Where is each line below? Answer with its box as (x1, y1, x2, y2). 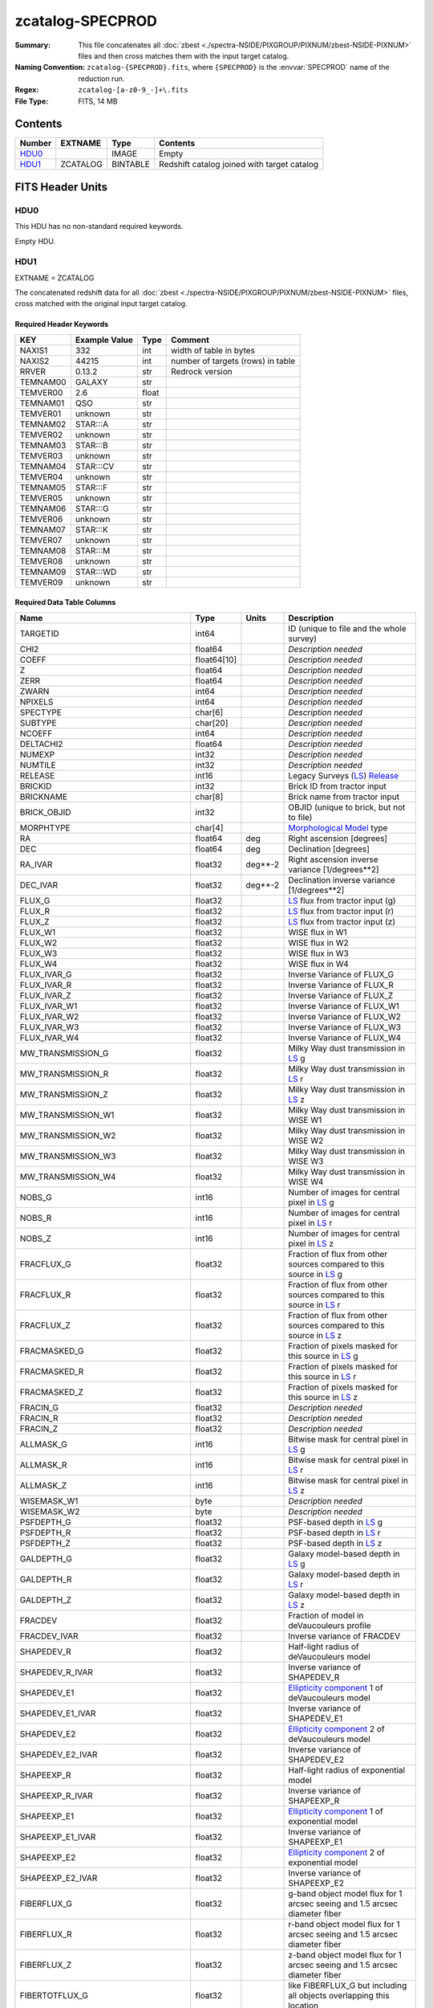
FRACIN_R (19, 1412, 59, 1423)
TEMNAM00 (19, 376, 67, 387)
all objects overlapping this (288, 1990, 390, 2001)
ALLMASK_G (19, 1439, 67, 1450)
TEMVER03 (19, 450, 63, 461)
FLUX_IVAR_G (19, 969, 72, 980)
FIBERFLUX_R (19, 1928, 72, 1940)
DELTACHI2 (19, 738, 63, 749)
